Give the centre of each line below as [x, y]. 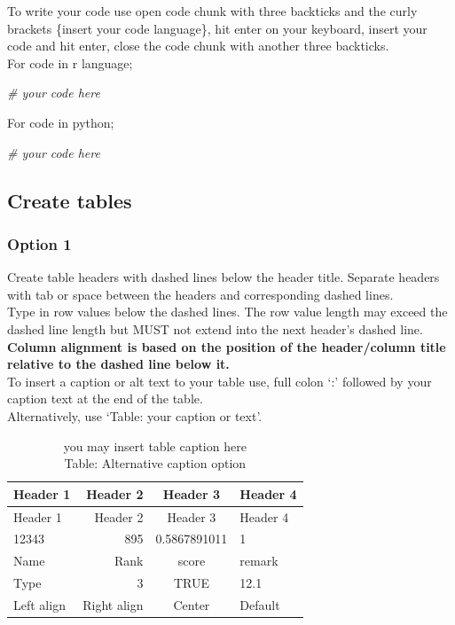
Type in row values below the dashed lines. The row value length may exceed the [227, 312]
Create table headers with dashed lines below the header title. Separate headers [224, 277]
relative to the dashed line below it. [118, 364]
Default [260, 604]
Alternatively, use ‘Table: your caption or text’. [135, 415]
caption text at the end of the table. [105, 398]
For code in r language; [70, 62]
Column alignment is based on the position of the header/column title [227, 346]
